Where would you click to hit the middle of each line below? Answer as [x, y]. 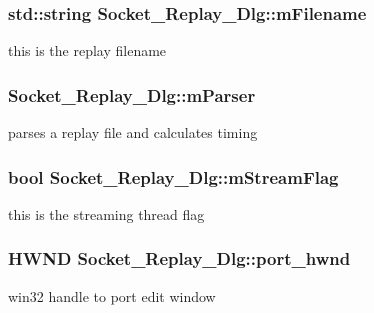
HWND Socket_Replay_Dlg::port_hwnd [179, 258]
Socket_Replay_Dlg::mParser [132, 94]
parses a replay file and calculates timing [133, 132]
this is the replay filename [87, 50]
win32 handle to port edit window [112, 295]
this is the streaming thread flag [106, 213]
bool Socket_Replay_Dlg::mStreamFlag [173, 176]
